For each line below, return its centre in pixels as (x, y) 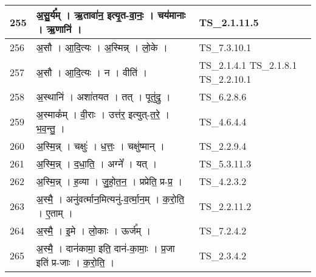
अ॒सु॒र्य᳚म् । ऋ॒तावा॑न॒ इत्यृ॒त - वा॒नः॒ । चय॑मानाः (111, 15)
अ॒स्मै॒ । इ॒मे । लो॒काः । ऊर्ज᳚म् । (94, 230)
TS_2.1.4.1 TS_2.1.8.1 (248, 65)
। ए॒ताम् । (54, 213)
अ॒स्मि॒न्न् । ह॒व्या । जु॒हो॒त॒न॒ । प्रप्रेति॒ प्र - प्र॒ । (109, 181)
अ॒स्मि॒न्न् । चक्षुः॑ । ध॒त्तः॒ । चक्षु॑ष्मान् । (100, 146)
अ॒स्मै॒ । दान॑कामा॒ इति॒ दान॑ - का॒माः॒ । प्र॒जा (105, 248)
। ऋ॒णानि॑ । (59, 29)
